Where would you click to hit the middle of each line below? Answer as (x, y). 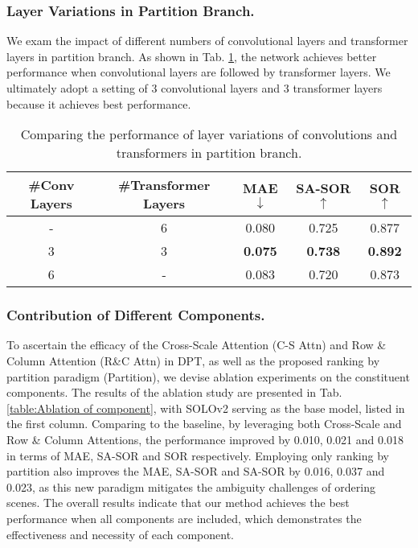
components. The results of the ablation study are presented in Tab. (174, 392)
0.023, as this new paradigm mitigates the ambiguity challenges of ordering (191, 486)
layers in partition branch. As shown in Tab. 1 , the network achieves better (192, 56)
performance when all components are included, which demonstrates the (184, 518)
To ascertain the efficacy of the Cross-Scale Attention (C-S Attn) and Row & (197, 345)
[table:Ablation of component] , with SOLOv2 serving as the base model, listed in (206, 408)
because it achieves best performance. (99, 103)
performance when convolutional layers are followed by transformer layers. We (199, 72)
